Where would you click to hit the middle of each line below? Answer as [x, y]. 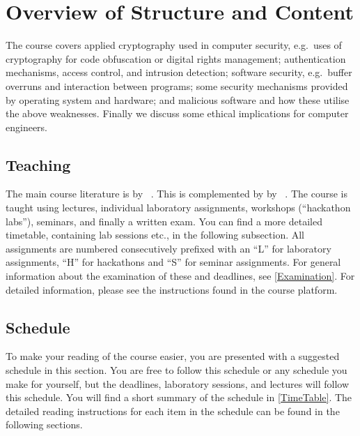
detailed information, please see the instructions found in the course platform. [172, 289]
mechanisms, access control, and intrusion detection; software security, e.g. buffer [179, 72]
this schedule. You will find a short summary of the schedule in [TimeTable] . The [179, 397]
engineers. [27, 127]
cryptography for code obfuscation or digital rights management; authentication [176, 58]
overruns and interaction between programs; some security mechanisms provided [177, 85]
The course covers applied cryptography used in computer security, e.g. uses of [174, 45]
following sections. [44, 424]
